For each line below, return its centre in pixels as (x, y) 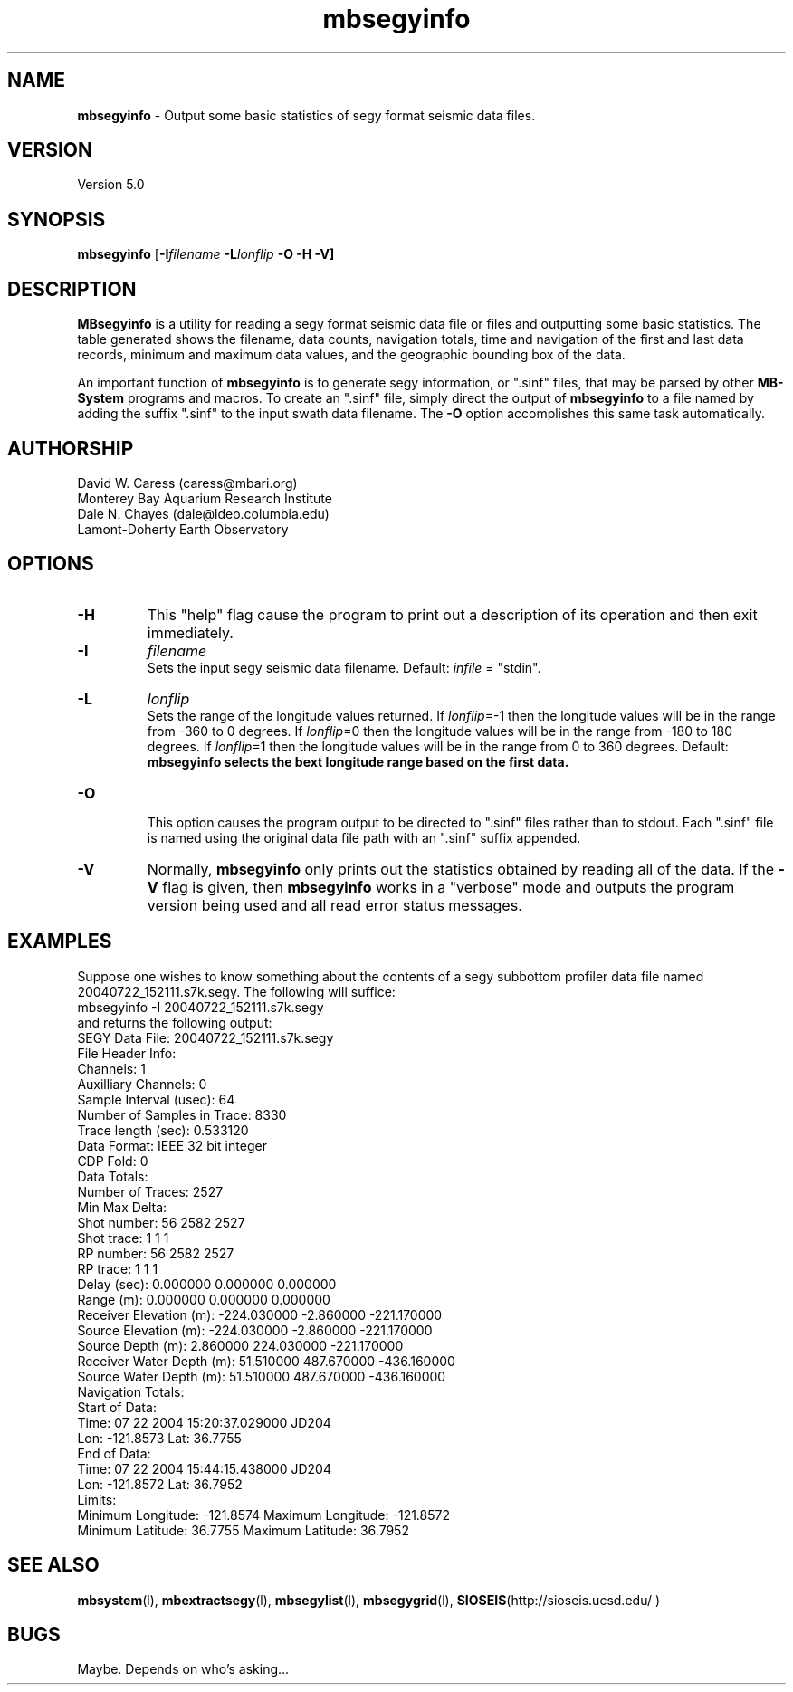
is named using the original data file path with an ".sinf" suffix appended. (364, 837)
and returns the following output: (175, 1022)
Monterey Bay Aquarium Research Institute (205, 498)
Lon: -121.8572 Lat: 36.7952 (160, 1484)
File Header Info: (127, 1053)
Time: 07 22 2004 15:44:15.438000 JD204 (204, 1468)
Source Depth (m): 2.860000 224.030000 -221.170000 (240, 1345)
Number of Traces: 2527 (150, 1191)
